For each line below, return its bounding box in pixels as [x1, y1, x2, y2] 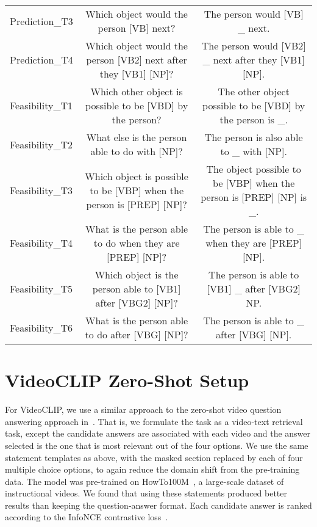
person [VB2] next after [86, 53, 187, 67]
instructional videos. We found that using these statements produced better [5, 487, 287, 500]
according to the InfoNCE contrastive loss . [5, 511, 168, 523]
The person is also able [204, 130, 303, 144]
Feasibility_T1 [10, 98, 73, 112]
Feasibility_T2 [10, 137, 73, 151]
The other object [218, 84, 290, 98]
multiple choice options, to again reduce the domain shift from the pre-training [5, 463, 300, 476]
